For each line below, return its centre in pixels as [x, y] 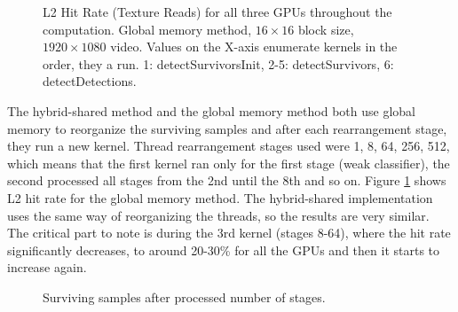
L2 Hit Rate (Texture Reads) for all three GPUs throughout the [217, 12]
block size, [326, 29]
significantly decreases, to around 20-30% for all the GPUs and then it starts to [224, 250]
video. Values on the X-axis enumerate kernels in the [254, 47]
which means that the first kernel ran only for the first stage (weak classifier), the [229, 163]
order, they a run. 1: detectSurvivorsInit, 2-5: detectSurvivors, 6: [218, 63]
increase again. [47, 267]
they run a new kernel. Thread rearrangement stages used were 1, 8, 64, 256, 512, [229, 146]
